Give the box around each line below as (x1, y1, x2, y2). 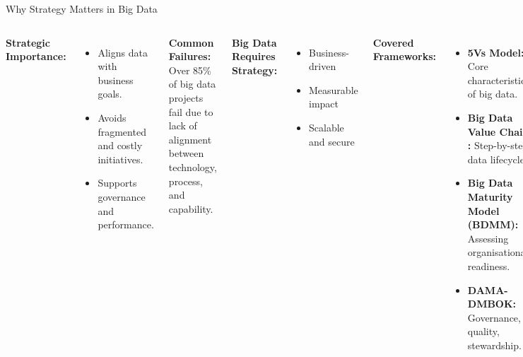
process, (168, 173, 203, 188)
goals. (98, 86, 122, 101)
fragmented (98, 124, 146, 139)
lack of (168, 118, 197, 133)
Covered (372, 35, 414, 49)
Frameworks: (372, 49, 436, 64)
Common (168, 35, 214, 49)
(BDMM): (467, 217, 519, 232)
